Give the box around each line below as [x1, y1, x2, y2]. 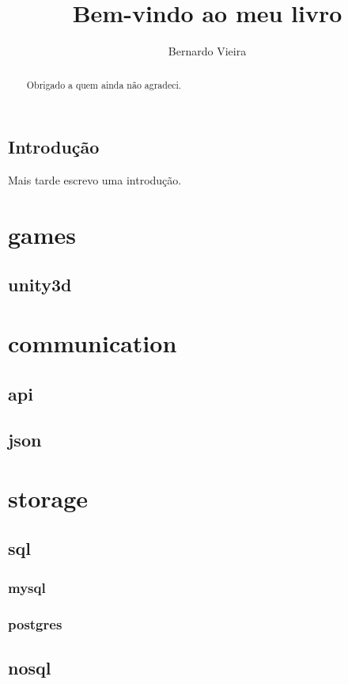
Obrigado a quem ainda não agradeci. [26, 78, 182, 91]
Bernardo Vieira [168, 43, 247, 59]
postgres [8, 614, 62, 633]
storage [8, 481, 89, 514]
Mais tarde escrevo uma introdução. [8, 171, 182, 188]
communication [8, 326, 177, 359]
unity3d [8, 272, 72, 297]
